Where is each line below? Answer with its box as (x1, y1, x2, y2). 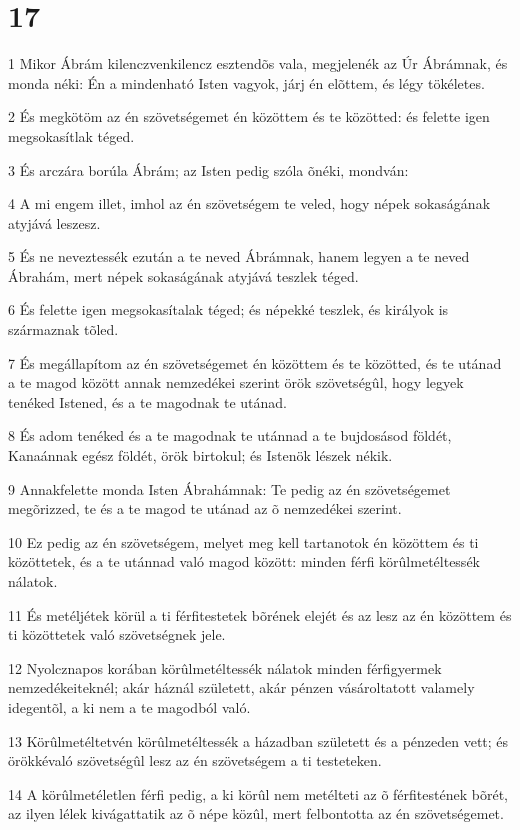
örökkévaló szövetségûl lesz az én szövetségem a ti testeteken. (8, 750, 382, 771)
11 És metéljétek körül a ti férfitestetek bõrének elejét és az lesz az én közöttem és (8, 604, 512, 625)
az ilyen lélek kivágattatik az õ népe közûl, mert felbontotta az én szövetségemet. (8, 803, 504, 824)
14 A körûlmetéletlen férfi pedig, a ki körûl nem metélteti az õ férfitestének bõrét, (8, 783, 508, 804)
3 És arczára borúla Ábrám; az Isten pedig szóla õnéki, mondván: (8, 159, 409, 180)
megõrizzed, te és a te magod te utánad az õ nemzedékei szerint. (8, 498, 402, 519)
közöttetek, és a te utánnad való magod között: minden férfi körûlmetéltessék (8, 551, 480, 572)
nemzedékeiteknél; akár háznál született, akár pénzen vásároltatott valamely (8, 677, 475, 698)
